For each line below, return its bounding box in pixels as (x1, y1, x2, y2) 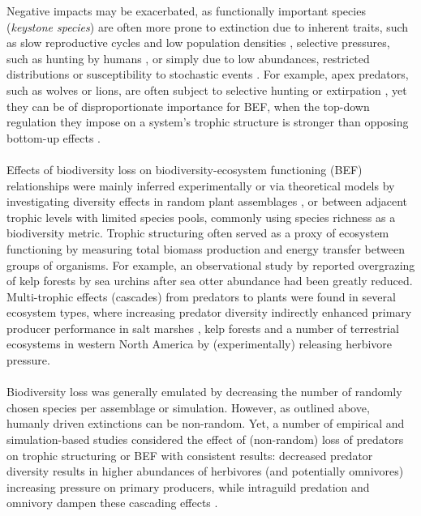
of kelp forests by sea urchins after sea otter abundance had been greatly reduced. (6, 272, 413, 289)
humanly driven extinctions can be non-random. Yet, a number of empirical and (6, 415, 405, 432)
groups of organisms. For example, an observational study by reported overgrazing (6, 256, 415, 273)
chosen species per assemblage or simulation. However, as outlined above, (6, 399, 370, 416)
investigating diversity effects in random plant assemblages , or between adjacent (6, 193, 408, 210)
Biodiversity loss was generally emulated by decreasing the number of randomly (6, 383, 402, 400)
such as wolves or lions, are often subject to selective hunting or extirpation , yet (6, 81, 407, 98)
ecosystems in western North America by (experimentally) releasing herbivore (6, 335, 393, 352)
